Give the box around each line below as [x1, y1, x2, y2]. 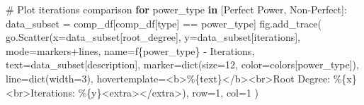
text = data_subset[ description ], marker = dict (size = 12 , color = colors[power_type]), [6, 57, 359, 72]
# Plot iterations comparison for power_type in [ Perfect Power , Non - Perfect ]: [6, 2, 347, 16]
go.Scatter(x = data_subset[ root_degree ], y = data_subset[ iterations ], [6, 30, 300, 44]
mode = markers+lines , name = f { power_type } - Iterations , [6, 43, 255, 58]
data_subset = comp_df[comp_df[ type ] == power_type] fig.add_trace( [6, 16, 322, 30]
